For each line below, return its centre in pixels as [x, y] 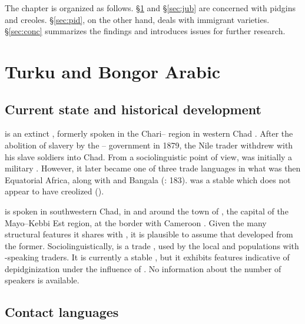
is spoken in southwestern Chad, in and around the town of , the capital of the [147, 211]
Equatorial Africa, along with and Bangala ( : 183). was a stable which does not [148, 179]
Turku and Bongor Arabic [113, 71]
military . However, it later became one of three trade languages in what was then [153, 168]
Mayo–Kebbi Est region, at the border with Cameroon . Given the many [136, 222]
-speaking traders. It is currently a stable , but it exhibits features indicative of [147, 257]
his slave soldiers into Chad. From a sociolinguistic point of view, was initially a [149, 156]
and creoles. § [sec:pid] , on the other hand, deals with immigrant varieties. [137, 19]
